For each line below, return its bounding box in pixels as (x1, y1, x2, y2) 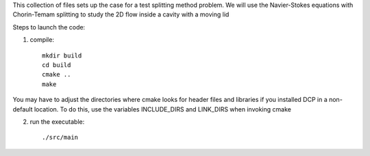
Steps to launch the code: (12, 23, 86, 31)
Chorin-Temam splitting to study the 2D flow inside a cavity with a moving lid (12, 10, 230, 18)
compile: (29, 36, 55, 44)
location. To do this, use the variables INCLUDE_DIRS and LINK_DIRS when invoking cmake (34, 105, 291, 113)
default (12, 105, 34, 113)
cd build (42, 61, 71, 68)
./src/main (42, 133, 79, 142)
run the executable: (29, 117, 85, 126)
